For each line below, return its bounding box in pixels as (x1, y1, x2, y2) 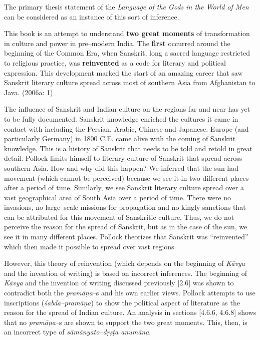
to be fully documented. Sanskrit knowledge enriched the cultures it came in (4, 113, 238, 124)
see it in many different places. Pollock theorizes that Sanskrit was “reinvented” (4, 231, 248, 242)
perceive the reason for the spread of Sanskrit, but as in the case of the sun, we (4, 221, 247, 232)
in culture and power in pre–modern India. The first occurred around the (4, 38, 230, 48)
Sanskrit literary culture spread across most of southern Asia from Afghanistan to (4, 77, 255, 88)
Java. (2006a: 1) (4, 87, 53, 97)
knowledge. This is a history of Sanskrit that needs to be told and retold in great (4, 143, 253, 153)
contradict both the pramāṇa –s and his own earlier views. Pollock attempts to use (4, 287, 255, 298)
